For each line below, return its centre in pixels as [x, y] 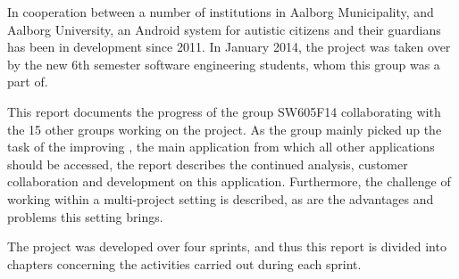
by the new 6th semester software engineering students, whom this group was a [224, 64]
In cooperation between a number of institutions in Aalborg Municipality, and [221, 12]
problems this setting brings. [85, 216]
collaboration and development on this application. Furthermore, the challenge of [229, 181]
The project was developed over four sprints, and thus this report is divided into [227, 246]
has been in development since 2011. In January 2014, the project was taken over [229, 47]
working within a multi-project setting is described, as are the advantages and [221, 198]
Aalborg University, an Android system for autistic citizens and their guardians [224, 29]
